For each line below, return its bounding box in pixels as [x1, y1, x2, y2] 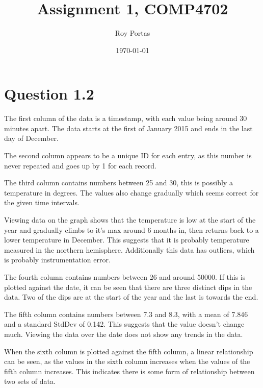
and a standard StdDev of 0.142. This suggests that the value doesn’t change [4, 319, 245, 329]
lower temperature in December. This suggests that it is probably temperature [4, 234, 249, 245]
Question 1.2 [4, 83, 94, 104]
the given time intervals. [4, 197, 80, 208]
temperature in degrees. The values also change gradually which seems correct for [4, 187, 259, 198]
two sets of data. [4, 376, 56, 386]
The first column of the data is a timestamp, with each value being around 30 [4, 113, 247, 124]
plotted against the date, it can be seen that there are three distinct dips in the [4, 281, 252, 292]
